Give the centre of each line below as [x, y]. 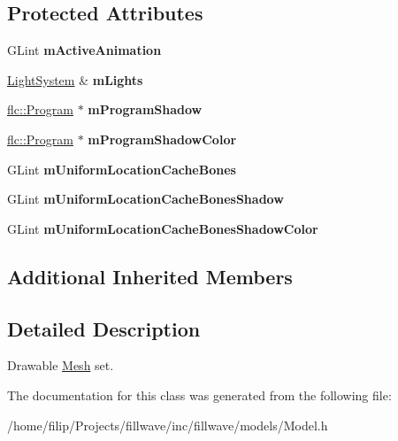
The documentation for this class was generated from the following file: [199, 395]
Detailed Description [104, 328]
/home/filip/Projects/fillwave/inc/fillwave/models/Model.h [168, 425]
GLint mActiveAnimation [84, 50]
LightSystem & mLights [75, 79]
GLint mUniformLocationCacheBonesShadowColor [163, 228]
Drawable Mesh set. [61, 365]
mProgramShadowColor [162, 139]
